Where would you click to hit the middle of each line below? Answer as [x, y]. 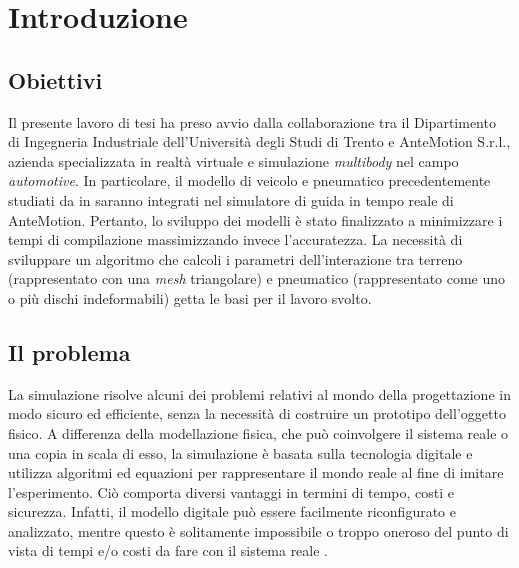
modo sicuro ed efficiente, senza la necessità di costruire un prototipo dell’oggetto [257, 413]
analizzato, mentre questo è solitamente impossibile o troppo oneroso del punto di [258, 530]
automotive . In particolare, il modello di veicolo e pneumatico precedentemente [249, 180]
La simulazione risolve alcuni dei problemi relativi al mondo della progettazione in [259, 393]
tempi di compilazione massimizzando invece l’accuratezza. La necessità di [235, 239]
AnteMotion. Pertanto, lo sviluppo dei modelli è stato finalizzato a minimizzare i [255, 219]
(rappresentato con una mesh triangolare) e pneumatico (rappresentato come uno [257, 278]
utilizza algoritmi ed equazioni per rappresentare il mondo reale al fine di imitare [256, 472]
